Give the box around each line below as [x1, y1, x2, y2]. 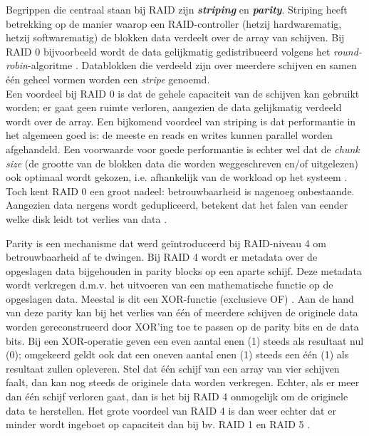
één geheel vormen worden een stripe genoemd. [6, 71, 210, 86]
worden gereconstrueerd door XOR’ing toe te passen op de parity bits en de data [6, 319, 359, 334]
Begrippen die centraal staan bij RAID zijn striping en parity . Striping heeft [6, 2, 348, 16]
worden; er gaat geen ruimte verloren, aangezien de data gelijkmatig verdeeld [6, 100, 342, 115]
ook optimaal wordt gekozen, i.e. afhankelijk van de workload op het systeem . [6, 170, 348, 185]
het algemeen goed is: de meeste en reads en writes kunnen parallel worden [6, 128, 333, 142]
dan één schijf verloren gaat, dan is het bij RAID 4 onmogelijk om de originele [6, 389, 348, 404]
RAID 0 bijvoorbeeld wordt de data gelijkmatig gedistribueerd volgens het [6, 43, 331, 58]
